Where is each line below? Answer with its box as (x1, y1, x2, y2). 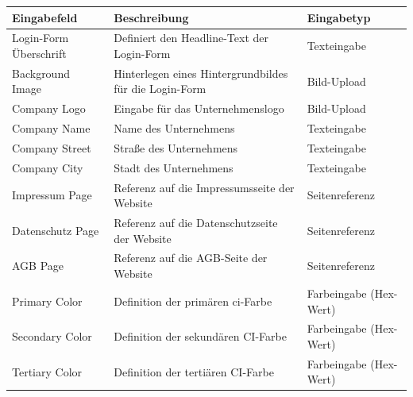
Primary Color (12, 292, 83, 309)
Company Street (12, 139, 91, 156)
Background (12, 64, 70, 81)
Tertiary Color (12, 363, 83, 380)
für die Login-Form (114, 80, 206, 97)
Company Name (12, 120, 91, 137)
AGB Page (12, 257, 64, 274)
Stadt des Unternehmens (114, 159, 234, 175)
